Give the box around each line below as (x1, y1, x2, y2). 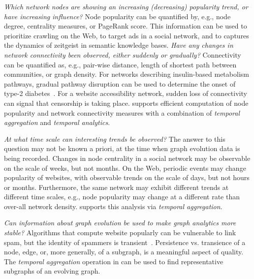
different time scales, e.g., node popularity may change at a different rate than (4, 191, 240, 202)
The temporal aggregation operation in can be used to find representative (4, 256, 223, 266)
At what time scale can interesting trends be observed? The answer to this (4, 133, 225, 144)
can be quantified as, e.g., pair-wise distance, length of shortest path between (4, 59, 237, 69)
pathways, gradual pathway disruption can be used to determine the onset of (4, 78, 236, 89)
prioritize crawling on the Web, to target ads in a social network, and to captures (4, 30, 249, 40)
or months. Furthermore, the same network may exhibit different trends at (4, 182, 229, 192)
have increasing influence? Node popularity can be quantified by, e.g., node (4, 11, 231, 21)
